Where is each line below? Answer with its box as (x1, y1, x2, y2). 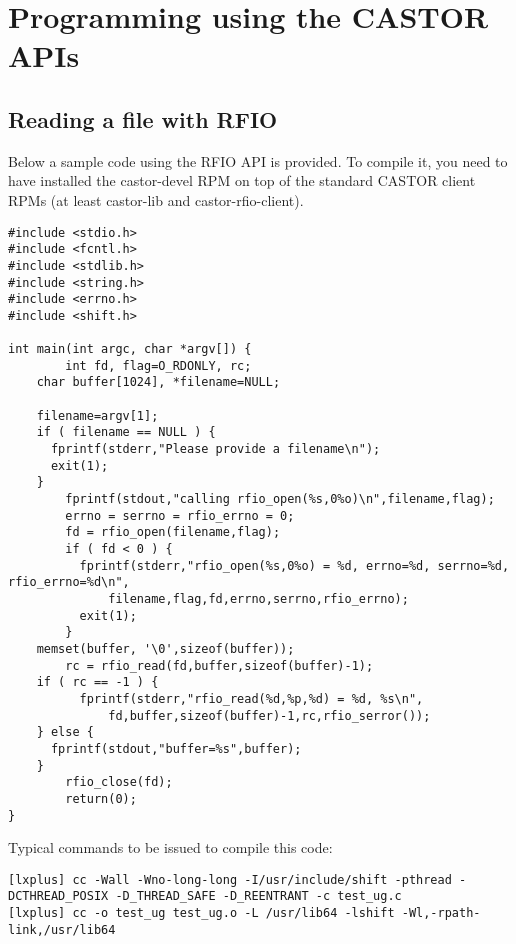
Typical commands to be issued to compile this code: (8, 837, 333, 858)
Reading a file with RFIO (8, 103, 278, 134)
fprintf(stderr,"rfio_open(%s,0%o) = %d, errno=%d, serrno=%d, (79, 558, 510, 573)
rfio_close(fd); (65, 775, 173, 790)
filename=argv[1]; (36, 408, 159, 423)
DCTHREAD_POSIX (8, 889, 109, 904)
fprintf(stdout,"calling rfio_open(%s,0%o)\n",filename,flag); (65, 492, 495, 507)
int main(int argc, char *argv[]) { (8, 342, 252, 357)
